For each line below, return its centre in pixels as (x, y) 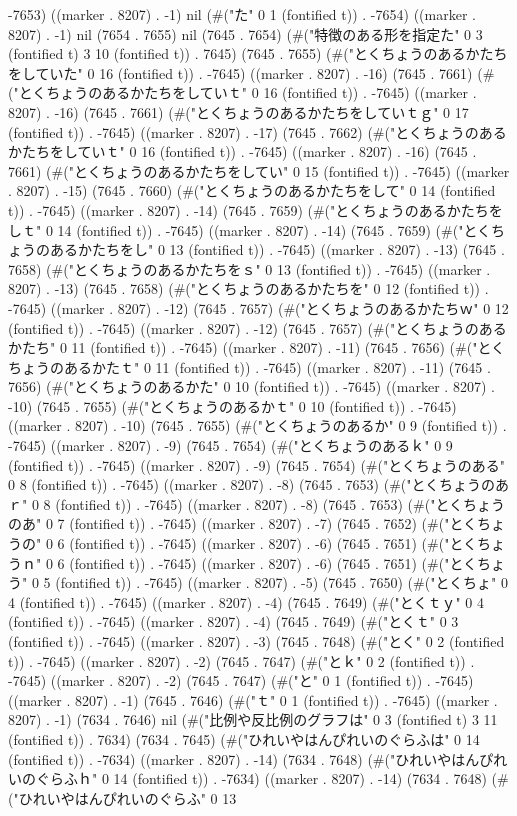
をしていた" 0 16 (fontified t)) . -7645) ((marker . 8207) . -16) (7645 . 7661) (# (251, 72)
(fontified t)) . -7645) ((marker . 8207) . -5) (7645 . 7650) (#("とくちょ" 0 (281, 582)
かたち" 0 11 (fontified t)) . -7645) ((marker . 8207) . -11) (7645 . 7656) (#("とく (256, 347)
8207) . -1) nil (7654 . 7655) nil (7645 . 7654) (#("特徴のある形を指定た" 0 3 (245, 33)
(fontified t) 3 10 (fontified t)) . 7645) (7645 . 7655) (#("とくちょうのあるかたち (258, 53)
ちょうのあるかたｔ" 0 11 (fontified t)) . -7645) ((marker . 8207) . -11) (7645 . (249, 366)
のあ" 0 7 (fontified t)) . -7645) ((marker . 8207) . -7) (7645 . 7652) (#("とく (242, 523)
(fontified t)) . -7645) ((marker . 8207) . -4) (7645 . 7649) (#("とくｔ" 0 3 (233, 621)
